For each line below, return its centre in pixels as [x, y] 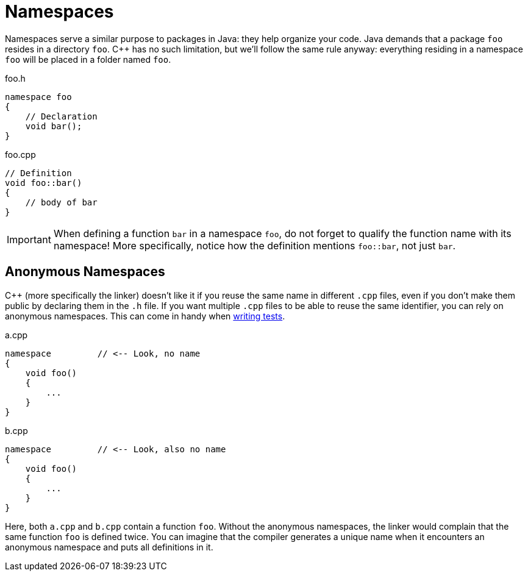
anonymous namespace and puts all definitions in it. [109, 547]
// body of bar [61, 202]
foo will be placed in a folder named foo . [88, 59]
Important [29, 239]
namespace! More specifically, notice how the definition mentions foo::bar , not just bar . [255, 245]
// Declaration [61, 116]
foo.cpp [20, 154]
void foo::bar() [44, 183]
